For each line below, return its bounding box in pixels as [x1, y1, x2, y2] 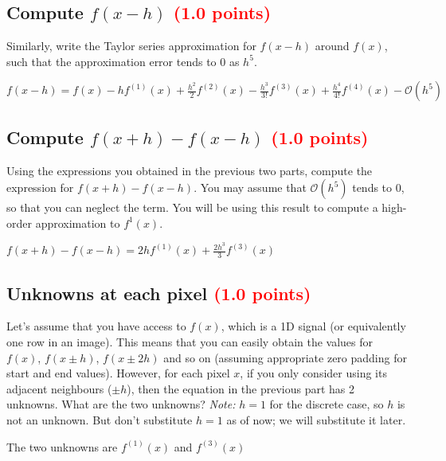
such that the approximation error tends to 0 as [6, 53, 240, 69]
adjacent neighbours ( [6, 380, 112, 397]
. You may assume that [194, 179, 307, 196]
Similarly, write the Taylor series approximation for [6, 37, 256, 54]
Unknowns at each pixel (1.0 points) [6, 280, 311, 305]
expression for [6, 179, 74, 196]
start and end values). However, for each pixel [6, 365, 230, 381]
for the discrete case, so [269, 396, 384, 412]
